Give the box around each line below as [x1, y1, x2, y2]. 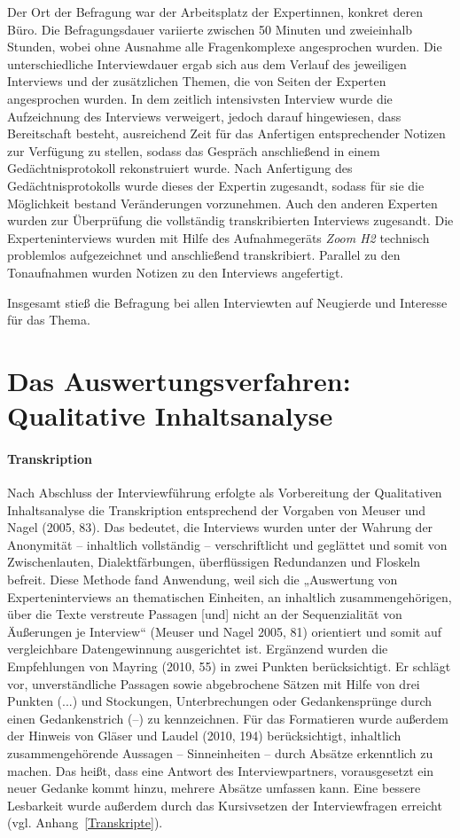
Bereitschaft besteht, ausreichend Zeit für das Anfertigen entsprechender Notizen [7, 124, 446, 143]
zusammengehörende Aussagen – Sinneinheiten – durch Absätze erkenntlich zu [7, 743, 433, 762]
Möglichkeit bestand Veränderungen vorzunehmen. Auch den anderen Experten [7, 193, 438, 212]
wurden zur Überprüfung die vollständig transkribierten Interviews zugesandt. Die [7, 211, 454, 230]
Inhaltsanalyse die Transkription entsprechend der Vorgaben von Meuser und [7, 500, 426, 519]
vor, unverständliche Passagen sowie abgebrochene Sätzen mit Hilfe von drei [7, 674, 420, 693]
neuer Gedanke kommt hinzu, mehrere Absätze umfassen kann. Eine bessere [7, 779, 421, 797]
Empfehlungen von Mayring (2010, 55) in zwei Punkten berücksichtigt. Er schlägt [7, 656, 451, 675]
